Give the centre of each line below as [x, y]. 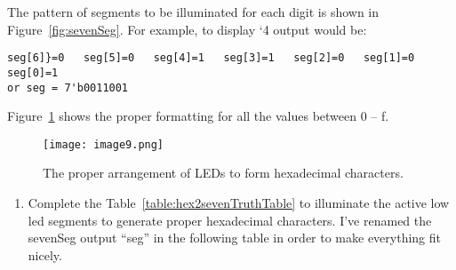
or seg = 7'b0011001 [68, 87]
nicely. [45, 254]
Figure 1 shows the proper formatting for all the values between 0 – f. [198, 116]
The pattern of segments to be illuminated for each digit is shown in [193, 12]
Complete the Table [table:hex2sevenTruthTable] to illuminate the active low [239, 202]
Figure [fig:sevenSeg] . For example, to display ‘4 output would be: [187, 29]
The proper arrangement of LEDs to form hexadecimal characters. [223, 173]
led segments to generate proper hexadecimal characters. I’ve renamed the [230, 220]
